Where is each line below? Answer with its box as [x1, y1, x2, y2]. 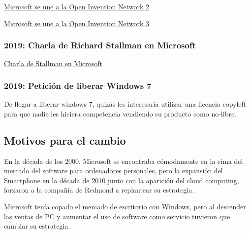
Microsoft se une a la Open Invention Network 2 [4, 1, 149, 11]
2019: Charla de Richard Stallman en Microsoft [4, 39, 196, 51]
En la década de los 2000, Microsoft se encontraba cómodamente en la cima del [4, 156, 243, 166]
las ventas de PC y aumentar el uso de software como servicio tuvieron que [4, 211, 230, 221]
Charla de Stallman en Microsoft [4, 58, 103, 69]
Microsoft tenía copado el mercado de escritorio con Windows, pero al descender [4, 201, 246, 211]
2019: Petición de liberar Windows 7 [4, 79, 152, 91]
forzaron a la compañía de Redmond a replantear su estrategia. [4, 185, 194, 195]
